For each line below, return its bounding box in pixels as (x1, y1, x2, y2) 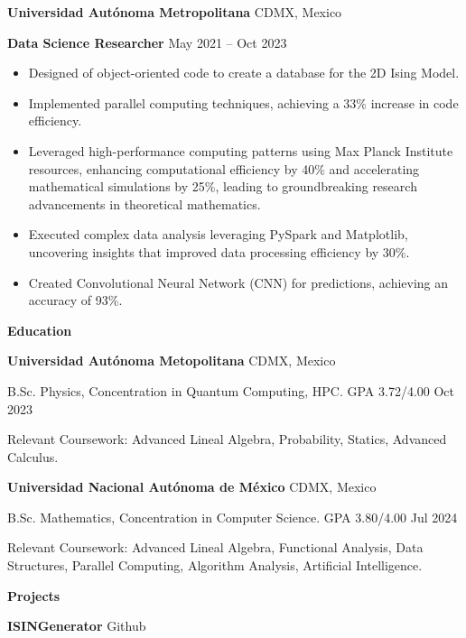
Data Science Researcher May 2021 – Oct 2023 (7, 32, 287, 51)
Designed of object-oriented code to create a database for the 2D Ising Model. (28, 63, 460, 82)
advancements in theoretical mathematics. (28, 194, 261, 213)
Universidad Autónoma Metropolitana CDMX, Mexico (7, 3, 342, 21)
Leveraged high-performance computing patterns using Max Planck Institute (28, 141, 453, 160)
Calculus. (7, 447, 59, 466)
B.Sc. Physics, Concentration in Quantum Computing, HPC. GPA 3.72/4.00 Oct (7, 381, 454, 400)
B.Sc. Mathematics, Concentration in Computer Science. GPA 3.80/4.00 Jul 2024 (7, 507, 458, 526)
